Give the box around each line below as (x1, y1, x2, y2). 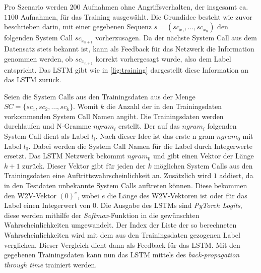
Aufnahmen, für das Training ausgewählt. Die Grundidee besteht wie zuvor (20, 11, 252, 22)
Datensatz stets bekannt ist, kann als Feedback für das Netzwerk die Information (4, 43, 254, 54)
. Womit (73, 101, 98, 112)
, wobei (77, 190, 99, 200)
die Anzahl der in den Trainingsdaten (106, 101, 222, 112)
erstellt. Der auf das (118, 121, 180, 131)
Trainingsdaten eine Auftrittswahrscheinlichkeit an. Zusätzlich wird (4, 170, 212, 181)
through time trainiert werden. (4, 259, 97, 269)
